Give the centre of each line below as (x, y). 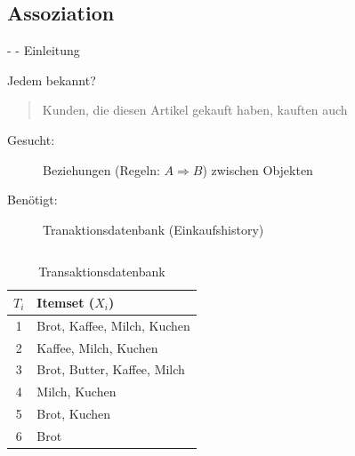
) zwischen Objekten (258, 169)
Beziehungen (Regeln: (101, 169)
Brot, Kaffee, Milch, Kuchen (113, 325)
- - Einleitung (44, 50)
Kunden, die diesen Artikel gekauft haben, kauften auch (195, 110)
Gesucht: (31, 139)
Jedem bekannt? (52, 80)
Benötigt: (32, 200)
